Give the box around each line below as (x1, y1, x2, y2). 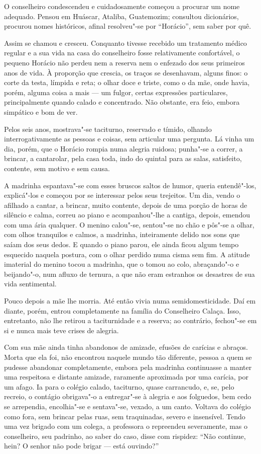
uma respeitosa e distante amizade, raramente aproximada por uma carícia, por (4, 371, 248, 382)
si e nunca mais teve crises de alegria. (4, 325, 119, 335)
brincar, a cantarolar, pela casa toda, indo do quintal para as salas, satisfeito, (4, 153, 242, 164)
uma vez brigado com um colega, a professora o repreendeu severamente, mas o (4, 421, 248, 431)
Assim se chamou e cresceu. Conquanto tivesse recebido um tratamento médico (4, 37, 247, 48)
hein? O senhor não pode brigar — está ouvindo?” (4, 440, 159, 451)
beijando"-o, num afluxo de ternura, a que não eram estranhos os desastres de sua (4, 268, 255, 279)
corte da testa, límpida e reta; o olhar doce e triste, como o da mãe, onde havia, (4, 77, 250, 88)
